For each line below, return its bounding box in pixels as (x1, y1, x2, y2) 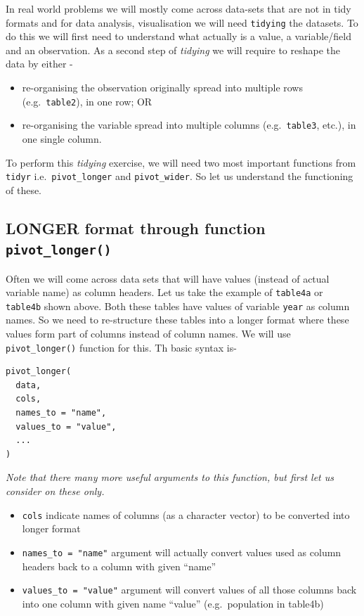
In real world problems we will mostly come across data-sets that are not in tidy (6, 1, 351, 15)
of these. (6, 182, 42, 197)
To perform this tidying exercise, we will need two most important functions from (6, 155, 356, 169)
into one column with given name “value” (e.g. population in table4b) (22, 596, 324, 610)
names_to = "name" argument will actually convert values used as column (22, 544, 342, 559)
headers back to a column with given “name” (22, 558, 216, 573)
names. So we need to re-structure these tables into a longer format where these (6, 312, 349, 327)
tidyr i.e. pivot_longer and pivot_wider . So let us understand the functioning (6, 169, 353, 184)
